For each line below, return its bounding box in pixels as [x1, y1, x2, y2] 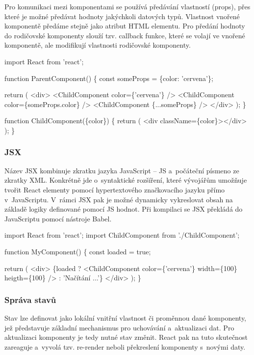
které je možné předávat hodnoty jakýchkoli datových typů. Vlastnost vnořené [4, 11, 240, 21]
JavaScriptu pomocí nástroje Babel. [4, 213, 112, 223]
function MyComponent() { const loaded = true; [4, 246, 151, 256]
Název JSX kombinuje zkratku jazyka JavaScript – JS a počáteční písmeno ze [4, 165, 239, 175]
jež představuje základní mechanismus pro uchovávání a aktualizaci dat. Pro [4, 322, 234, 332]
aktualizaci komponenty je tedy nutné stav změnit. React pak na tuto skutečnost [4, 332, 248, 342]
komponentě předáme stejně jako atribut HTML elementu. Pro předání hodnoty [4, 21, 245, 31]
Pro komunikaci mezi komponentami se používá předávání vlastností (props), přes [4, 1, 251, 11]
